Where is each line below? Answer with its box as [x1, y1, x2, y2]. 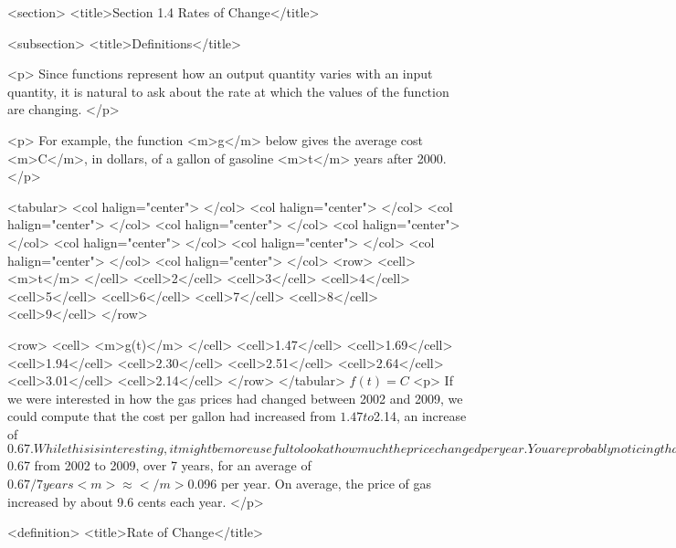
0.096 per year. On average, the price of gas [187, 474, 432, 493]
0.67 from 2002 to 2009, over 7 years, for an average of [7, 456, 312, 475]
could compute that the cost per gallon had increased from [7, 406, 336, 426]
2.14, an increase [374, 406, 467, 426]
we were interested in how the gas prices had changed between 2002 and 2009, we [7, 388, 463, 407]
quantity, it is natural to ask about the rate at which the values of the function [7, 81, 449, 100]
